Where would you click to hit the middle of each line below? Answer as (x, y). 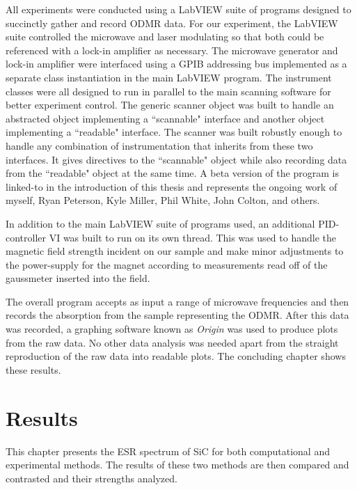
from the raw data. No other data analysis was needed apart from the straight (172, 342)
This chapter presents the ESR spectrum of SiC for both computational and (168, 451)
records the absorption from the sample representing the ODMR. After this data (177, 315)
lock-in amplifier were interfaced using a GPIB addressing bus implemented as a (176, 64)
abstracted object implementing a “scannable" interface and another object (165, 118)
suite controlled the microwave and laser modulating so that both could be (165, 37)
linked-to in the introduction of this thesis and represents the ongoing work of (172, 186)
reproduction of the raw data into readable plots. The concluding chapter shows (176, 356)
